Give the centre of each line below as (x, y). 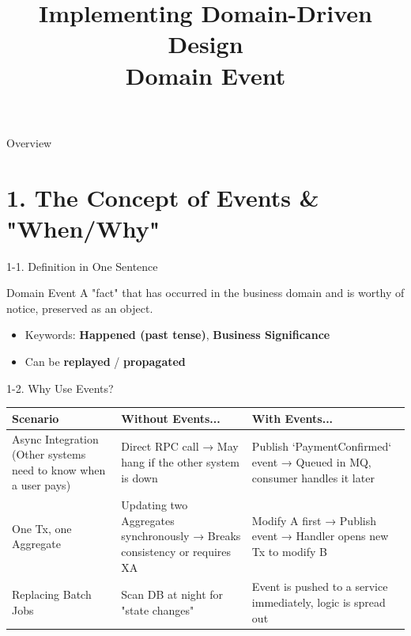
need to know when (59, 469)
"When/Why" (83, 228)
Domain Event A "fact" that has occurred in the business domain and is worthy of (205, 293)
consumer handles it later (313, 477)
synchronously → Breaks (181, 536)
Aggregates (148, 520)
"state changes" (158, 609)
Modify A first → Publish (314, 520)
